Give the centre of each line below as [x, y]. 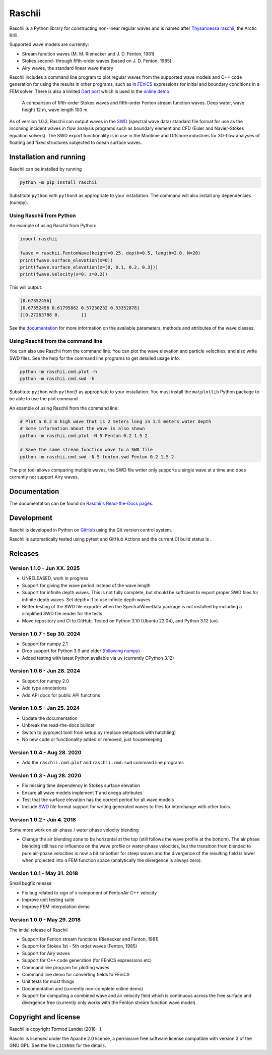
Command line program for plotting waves [66, 967]
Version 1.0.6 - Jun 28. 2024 [45, 671]
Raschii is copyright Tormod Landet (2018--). [56, 1029]
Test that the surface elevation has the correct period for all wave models [98, 800]
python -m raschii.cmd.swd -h [57, 379]
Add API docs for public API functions [61, 695]
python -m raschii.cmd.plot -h [59, 372]
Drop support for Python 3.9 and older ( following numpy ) [81, 651]
